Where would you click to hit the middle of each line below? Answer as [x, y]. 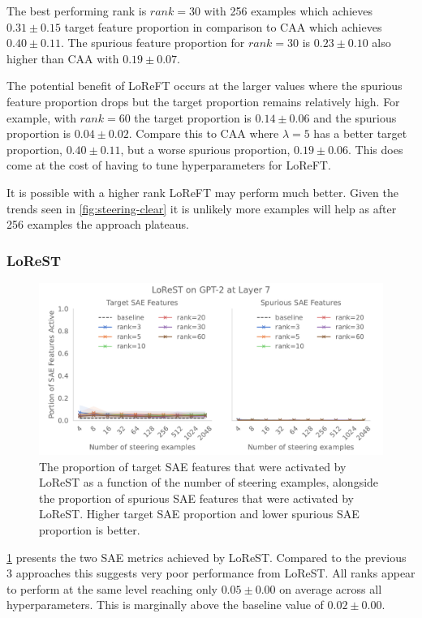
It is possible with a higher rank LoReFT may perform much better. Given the [202, 192]
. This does [376, 149]
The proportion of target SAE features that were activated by [193, 466]
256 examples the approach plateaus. [98, 224]
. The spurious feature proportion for [153, 43]
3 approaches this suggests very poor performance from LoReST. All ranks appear [211, 573]
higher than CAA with [63, 58]
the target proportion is [193, 117]
